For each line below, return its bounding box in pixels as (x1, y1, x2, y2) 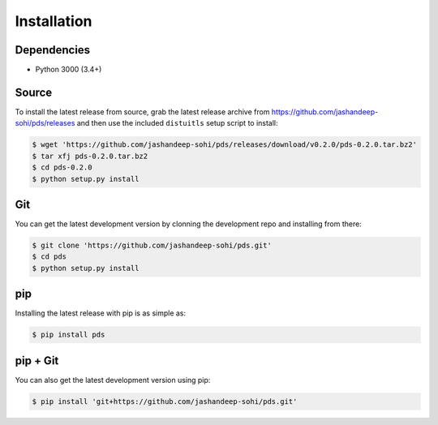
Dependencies (15, 43, 91, 57)
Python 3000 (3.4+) (35, 65, 102, 75)
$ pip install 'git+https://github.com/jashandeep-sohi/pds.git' (32, 397, 298, 406)
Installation (15, 12, 92, 30)
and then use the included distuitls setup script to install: (76, 118, 279, 128)
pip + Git (15, 354, 59, 367)
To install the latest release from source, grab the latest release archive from (15, 106, 270, 117)
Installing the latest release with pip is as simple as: (15, 308, 187, 318)
